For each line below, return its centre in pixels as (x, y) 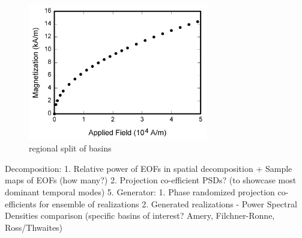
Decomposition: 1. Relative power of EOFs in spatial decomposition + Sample (149, 168)
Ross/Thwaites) (34, 227)
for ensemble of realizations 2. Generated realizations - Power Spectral (168, 203)
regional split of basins (70, 148)
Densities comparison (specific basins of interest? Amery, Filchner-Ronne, (140, 215)
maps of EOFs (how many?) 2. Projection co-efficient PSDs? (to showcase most (151, 180)
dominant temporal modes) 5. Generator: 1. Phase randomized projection (140, 191)
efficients (21, 203)
